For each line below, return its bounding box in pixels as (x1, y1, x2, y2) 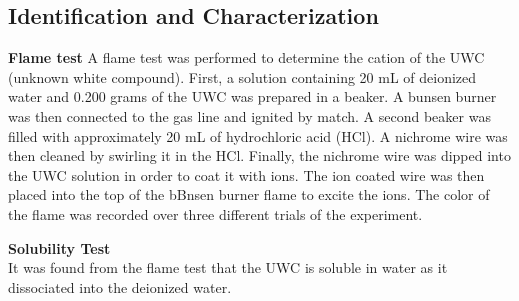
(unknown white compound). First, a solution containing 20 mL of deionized (8, 66, 477, 87)
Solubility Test (8, 237, 111, 258)
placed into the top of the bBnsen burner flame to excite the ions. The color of (8, 184, 490, 205)
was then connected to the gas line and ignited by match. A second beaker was (8, 105, 491, 126)
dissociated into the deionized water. (8, 276, 232, 297)
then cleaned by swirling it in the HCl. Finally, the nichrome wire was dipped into (8, 145, 511, 166)
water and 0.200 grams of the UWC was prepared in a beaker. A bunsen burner (8, 86, 497, 107)
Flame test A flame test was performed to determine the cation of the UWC (8, 47, 485, 68)
